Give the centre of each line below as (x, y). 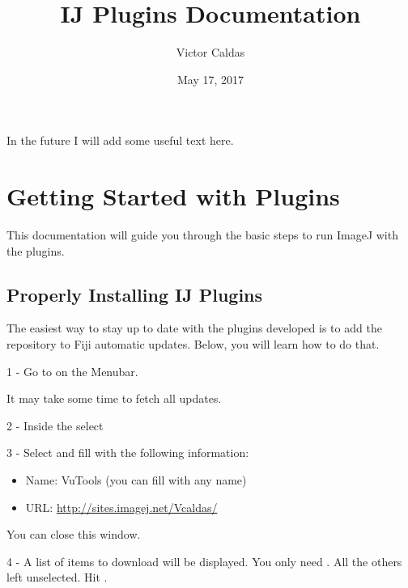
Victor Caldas (210, 52)
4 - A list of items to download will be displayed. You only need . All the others (204, 561)
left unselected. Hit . (57, 577)
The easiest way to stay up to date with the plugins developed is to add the (194, 328)
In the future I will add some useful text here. (120, 140)
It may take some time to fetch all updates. (114, 398)
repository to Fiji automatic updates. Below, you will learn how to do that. (193, 344)
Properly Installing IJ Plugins (135, 294)
